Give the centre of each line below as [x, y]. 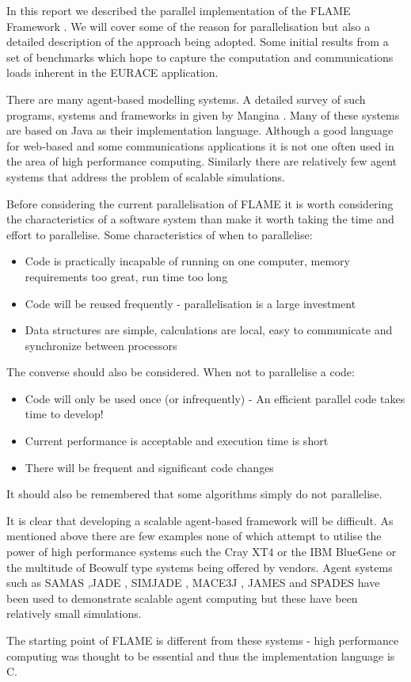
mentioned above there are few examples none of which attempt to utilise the [194, 536]
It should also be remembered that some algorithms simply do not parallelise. [194, 494]
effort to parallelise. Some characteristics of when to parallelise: [160, 234]
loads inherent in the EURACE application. [112, 72]
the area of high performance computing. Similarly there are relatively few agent [202, 161]
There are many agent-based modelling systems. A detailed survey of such [186, 99]
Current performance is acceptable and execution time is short [177, 441]
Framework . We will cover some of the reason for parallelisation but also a [188, 26]
